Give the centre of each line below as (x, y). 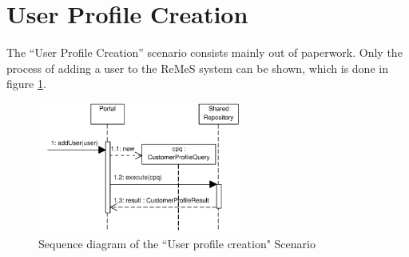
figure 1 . (26, 84)
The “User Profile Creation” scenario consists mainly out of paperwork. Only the (204, 52)
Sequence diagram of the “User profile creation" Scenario (177, 244)
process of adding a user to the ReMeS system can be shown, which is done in (197, 68)
